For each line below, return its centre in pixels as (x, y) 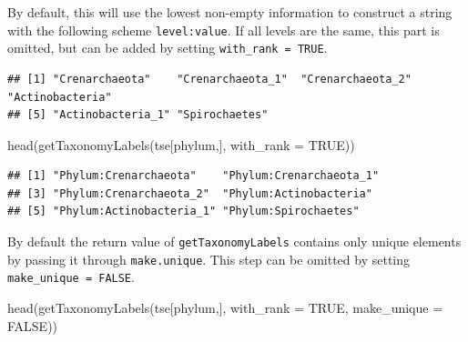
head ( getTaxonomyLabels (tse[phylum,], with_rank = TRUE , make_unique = (225, 308)
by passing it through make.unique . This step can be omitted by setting (209, 259)
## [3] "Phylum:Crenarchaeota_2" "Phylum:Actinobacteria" (190, 193)
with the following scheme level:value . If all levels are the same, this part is (224, 30)
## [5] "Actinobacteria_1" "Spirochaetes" (138, 115)
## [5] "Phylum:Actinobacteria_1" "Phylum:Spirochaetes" (183, 211)
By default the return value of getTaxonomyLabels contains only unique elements (234, 241)
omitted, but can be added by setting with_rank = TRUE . (168, 48)
